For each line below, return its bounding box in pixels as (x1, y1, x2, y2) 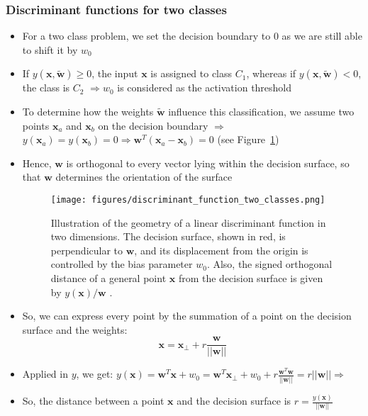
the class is (22, 80, 70, 95)
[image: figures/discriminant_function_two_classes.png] (50, 194, 325, 205)
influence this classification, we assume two (168, 104, 355, 118)
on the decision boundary (98, 118, 208, 133)
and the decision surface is (177, 393, 291, 408)
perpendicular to (50, 242, 123, 257)
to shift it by (22, 42, 78, 57)
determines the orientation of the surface (55, 169, 233, 184)
